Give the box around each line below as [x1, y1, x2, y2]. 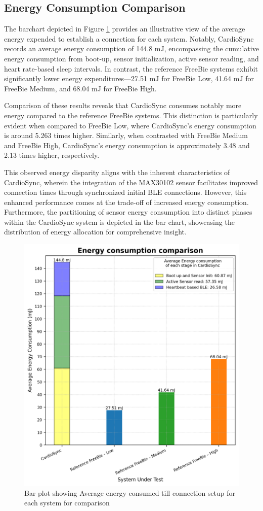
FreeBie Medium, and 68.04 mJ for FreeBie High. [4, 83, 157, 93]
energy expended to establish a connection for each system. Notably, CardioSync [4, 33, 254, 44]
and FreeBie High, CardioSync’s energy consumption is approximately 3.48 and [4, 140, 250, 150]
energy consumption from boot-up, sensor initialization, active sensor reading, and [4, 53, 259, 63]
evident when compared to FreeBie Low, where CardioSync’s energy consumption [4, 120, 256, 130]
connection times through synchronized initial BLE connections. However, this [4, 187, 247, 197]
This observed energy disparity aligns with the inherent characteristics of [4, 166, 230, 177]
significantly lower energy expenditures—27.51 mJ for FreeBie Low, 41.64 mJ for [4, 73, 254, 84]
